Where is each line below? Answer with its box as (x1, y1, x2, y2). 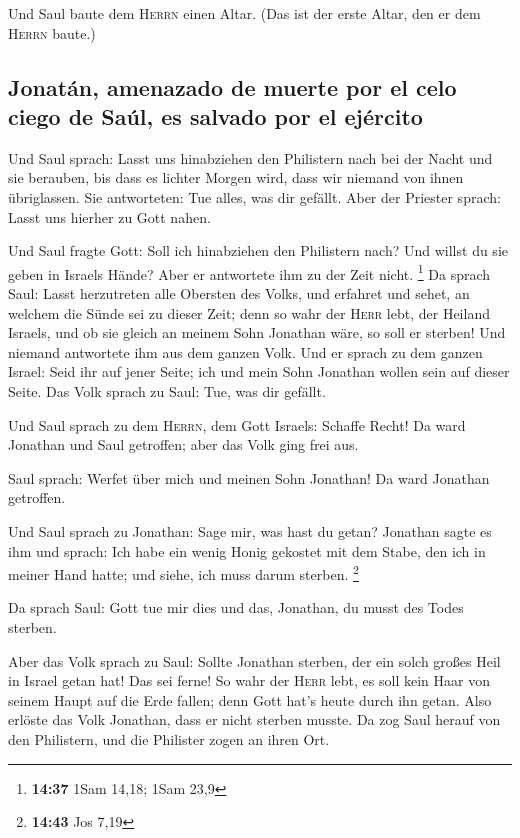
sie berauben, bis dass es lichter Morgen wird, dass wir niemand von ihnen (8, 167, 464, 188)
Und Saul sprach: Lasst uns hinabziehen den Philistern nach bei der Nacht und (8, 147, 493, 168)
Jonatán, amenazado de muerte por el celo (8, 71, 457, 102)
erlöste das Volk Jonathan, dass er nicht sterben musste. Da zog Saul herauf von (8, 709, 501, 730)
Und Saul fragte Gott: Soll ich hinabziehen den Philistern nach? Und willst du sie (8, 240, 508, 261)
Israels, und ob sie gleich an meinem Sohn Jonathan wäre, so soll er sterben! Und (8, 322, 506, 343)
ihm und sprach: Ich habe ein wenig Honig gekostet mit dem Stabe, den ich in (8, 540, 486, 561)
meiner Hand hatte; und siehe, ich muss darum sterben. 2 (8, 561, 359, 584)
